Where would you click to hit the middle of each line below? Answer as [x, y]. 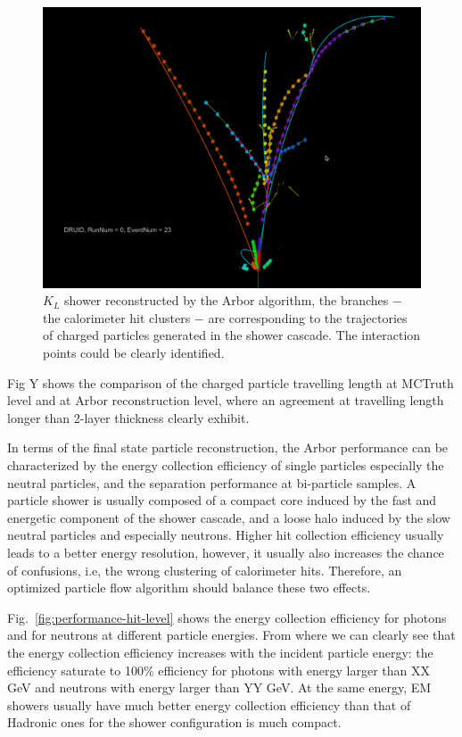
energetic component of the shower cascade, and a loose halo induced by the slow [229, 517]
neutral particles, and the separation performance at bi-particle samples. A [212, 482]
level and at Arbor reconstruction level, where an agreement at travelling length [226, 400]
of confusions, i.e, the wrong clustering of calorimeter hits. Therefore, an [205, 570]
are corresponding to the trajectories [308, 317]
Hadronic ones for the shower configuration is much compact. [174, 722]
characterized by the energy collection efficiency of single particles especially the [226, 465]
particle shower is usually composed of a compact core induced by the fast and [222, 500]
